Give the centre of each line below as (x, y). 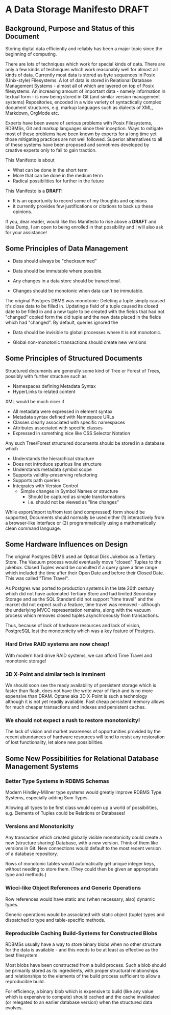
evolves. (14, 1007)
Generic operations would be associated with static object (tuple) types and (85, 914)
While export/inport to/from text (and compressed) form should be (75, 512)
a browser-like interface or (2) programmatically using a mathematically (81, 523)
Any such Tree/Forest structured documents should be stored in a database (85, 443)
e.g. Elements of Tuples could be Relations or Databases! (65, 813)
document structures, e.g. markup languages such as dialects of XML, (79, 108)
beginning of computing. (31, 54)
